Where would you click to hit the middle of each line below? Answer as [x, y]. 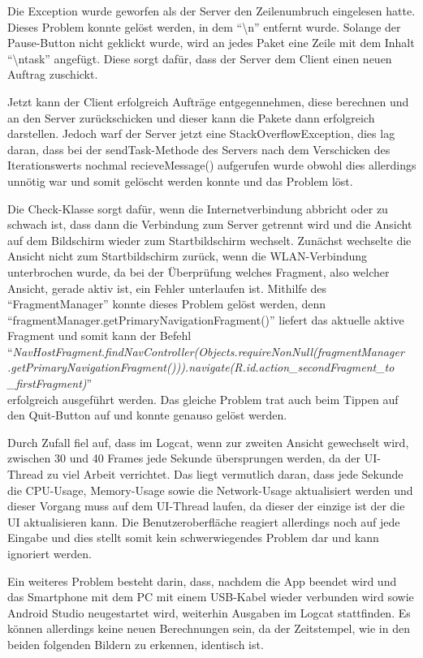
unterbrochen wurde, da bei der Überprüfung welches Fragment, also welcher [199, 271]
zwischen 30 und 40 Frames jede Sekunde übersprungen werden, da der [184, 458]
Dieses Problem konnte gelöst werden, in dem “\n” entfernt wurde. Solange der [204, 26]
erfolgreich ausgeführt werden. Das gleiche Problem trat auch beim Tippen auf [203, 399]
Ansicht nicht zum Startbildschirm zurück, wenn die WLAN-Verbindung [188, 256]
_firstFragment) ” [50, 383]
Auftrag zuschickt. [53, 74]
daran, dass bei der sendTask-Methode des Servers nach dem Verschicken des [199, 149]
